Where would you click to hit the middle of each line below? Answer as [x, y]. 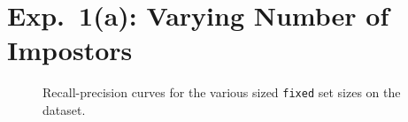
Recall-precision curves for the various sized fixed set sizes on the [222, 92]
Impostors [70, 50]
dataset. [64, 109]
